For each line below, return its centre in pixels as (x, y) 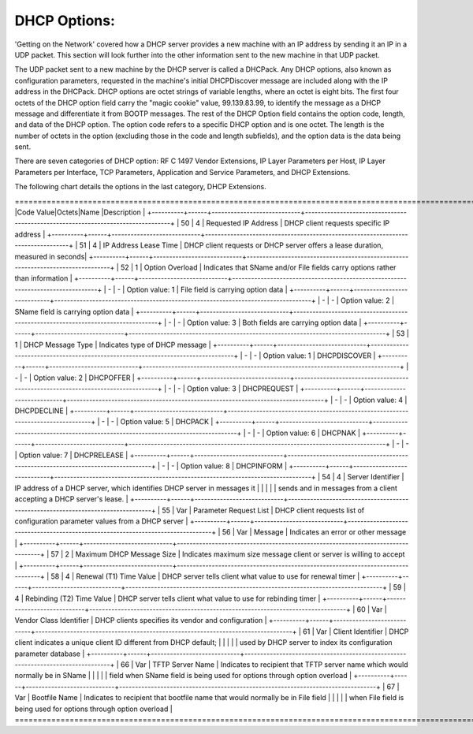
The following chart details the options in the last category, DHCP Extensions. (141, 187)
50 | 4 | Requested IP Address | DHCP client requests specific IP (285, 223)
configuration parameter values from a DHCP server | (101, 521)
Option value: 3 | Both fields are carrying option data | (274, 322)
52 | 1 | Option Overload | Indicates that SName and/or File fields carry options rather (258, 267)
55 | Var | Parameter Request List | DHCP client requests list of (263, 510)
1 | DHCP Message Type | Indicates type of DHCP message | (113, 345)
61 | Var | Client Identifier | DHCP (356, 632)
